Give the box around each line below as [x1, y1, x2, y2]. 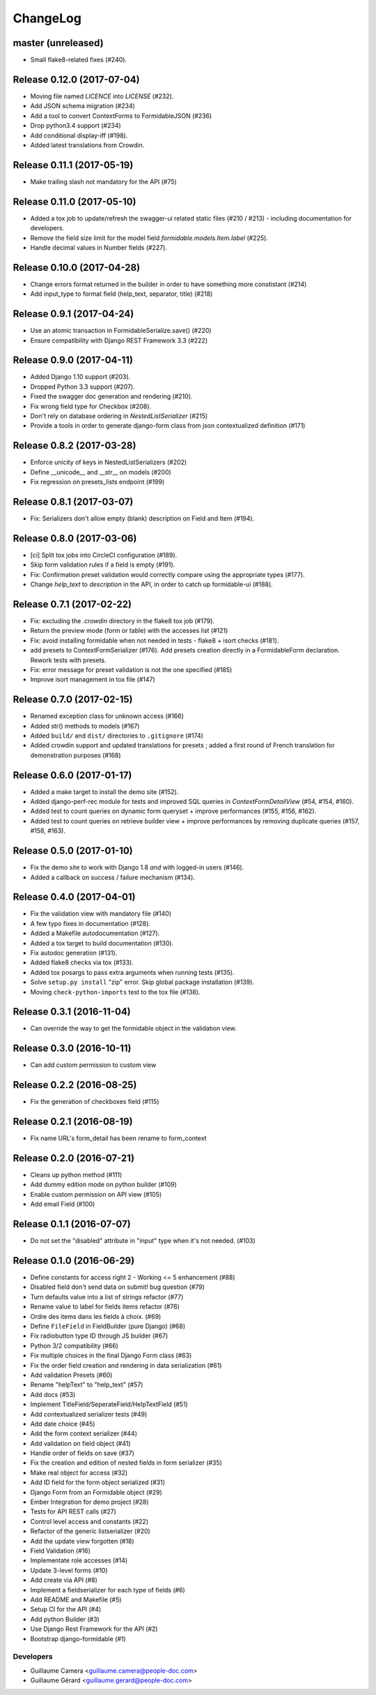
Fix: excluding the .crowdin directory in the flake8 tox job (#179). [30, 616, 215, 625]
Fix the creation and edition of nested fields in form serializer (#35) [30, 1458, 223, 1467]
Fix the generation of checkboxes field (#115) [30, 1098, 159, 1106]
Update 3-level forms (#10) [30, 1566, 108, 1574]
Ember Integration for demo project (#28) [30, 1498, 149, 1507]
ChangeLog [13, 10, 81, 26]
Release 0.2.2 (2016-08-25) [13, 1079, 137, 1091]
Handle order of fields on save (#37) [30, 1449, 135, 1458]
